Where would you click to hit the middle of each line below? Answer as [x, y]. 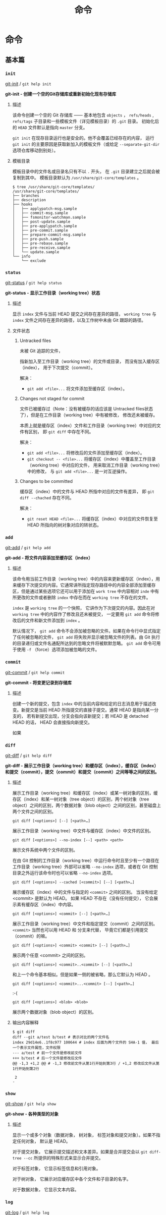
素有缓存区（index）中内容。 [46, 905]
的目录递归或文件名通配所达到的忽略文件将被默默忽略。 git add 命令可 [84, 643]
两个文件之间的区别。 [34, 811]
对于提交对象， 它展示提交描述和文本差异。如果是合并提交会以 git [80, 1152]
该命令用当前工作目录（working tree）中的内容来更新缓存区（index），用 [86, 579]
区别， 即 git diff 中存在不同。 [61, 432]
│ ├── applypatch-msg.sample [45, 209]
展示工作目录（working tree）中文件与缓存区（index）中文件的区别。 [83, 831]
